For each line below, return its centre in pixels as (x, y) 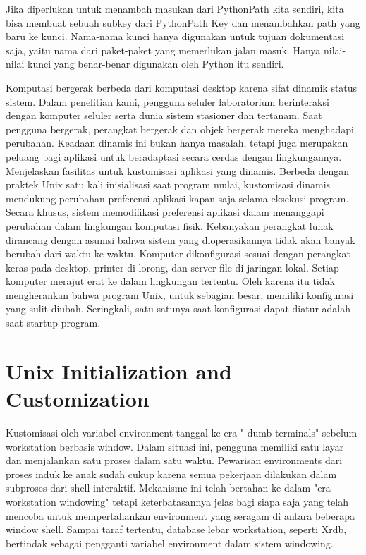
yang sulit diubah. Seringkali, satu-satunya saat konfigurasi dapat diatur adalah (178, 309)
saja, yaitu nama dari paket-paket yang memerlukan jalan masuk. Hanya (163, 50)
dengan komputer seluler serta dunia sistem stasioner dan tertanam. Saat (164, 115)
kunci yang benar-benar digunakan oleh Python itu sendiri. (156, 64)
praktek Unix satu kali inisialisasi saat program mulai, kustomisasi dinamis (168, 184)
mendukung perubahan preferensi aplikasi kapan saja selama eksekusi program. (177, 198)
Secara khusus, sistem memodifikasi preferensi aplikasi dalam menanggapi (165, 212)
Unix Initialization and (119, 371)
